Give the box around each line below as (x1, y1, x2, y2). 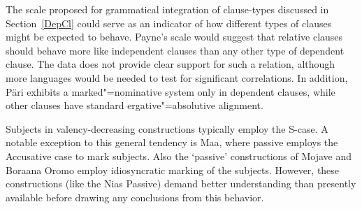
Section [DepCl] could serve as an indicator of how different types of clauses (6, 15, 332, 30)
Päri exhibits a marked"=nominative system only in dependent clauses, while (6, 84, 335, 99)
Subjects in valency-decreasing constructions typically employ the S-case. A (6, 121, 328, 136)
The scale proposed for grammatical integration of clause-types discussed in (6, 2, 329, 16)
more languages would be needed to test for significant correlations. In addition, (6, 70, 348, 85)
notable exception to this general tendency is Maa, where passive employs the (6, 135, 338, 150)
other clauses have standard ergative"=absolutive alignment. (6, 98, 263, 113)
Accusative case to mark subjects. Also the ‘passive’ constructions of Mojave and (6, 148, 352, 163)
